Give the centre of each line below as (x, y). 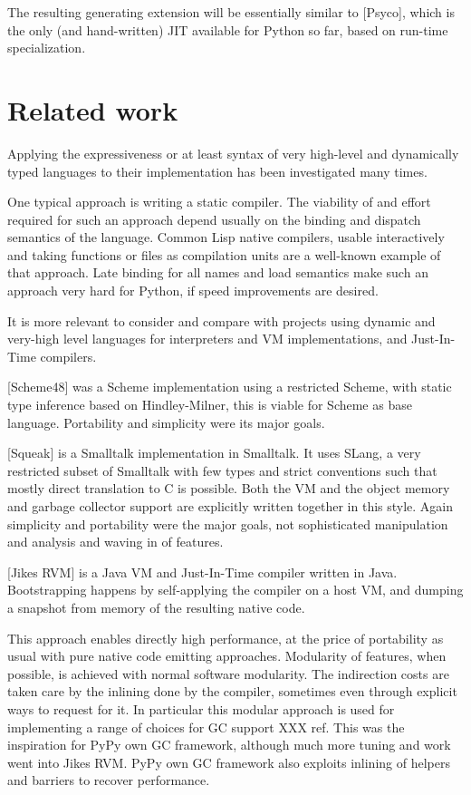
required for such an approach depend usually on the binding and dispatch (214, 219)
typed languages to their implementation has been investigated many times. (217, 171)
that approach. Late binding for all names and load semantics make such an (218, 272)
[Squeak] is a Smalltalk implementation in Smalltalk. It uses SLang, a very (214, 453)
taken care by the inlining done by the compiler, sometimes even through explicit (232, 691)
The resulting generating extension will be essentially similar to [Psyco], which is (231, 12)
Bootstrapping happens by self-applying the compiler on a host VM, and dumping (235, 590)
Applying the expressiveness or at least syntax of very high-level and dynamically (233, 153)
